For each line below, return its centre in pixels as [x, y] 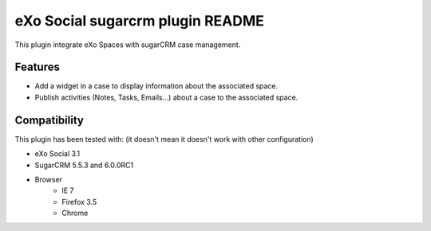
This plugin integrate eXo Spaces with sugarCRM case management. [128, 45]
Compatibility [49, 120]
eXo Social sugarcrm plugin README [140, 21]
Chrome [75, 213]
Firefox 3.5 [79, 202]
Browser [49, 179]
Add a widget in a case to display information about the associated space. [156, 86]
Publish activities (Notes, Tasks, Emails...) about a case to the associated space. [166, 97]
